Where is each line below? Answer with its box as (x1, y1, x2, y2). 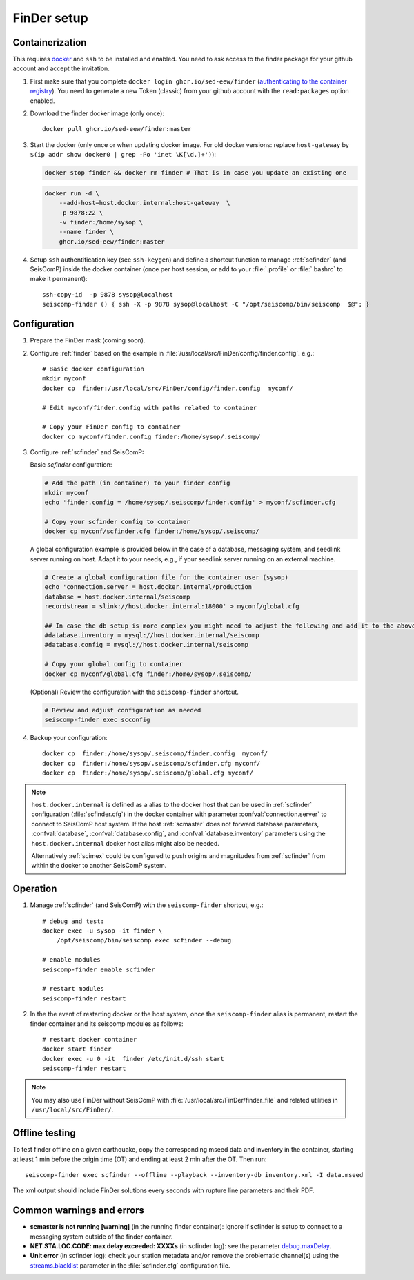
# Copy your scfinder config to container (44, 518, 190, 525)
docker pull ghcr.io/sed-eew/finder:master (42, 125, 192, 133)
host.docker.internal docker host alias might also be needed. (31, 839, 220, 847)
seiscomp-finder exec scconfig (44, 716, 151, 724)
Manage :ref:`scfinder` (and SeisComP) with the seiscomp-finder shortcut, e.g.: (30, 901, 264, 909)
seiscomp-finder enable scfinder (42, 965, 155, 973)
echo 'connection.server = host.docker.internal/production (44, 583, 253, 591)
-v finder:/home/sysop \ (59, 218, 144, 226)
